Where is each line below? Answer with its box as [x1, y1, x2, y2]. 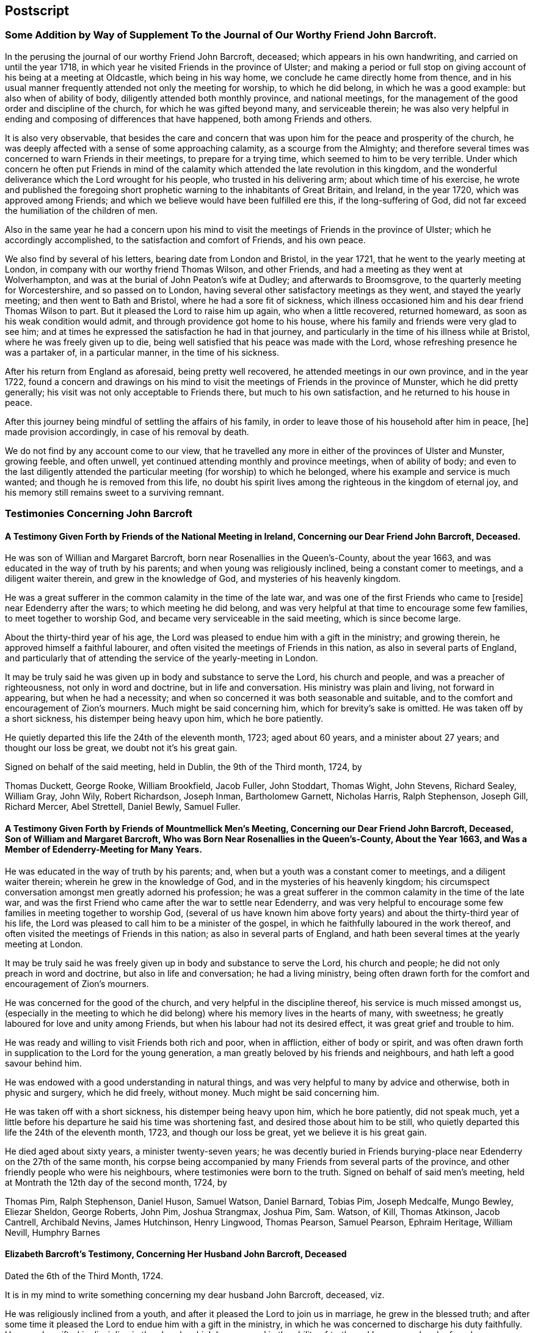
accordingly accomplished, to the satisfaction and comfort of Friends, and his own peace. [5, 234, 366, 245]
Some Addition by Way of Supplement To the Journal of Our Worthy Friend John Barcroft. [5, 29, 437, 42]
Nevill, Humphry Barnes [5, 1227, 100, 1238]
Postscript [5, 3, 69, 18]
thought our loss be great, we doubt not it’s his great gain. [5, 743, 238, 754]
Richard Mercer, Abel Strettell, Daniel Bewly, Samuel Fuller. [5, 801, 241, 812]
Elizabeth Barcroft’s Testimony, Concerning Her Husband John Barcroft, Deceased [5, 1249, 347, 1260]
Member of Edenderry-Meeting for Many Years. [5, 844, 202, 854]
